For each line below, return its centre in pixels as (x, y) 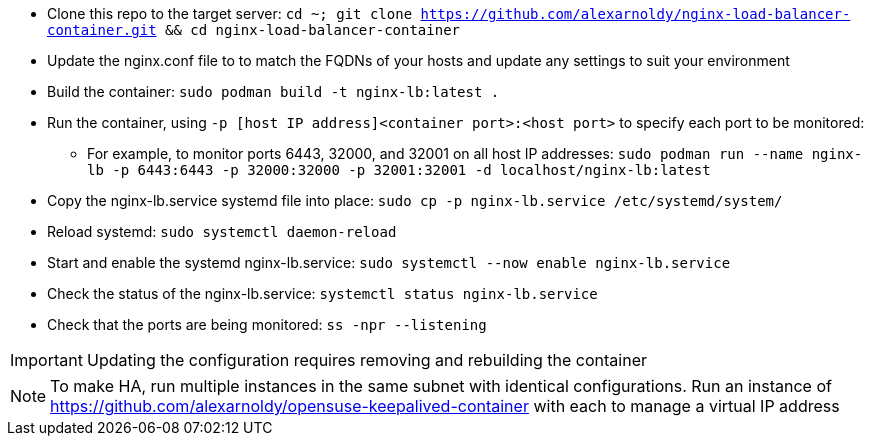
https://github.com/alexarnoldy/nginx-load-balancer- (635, 14)
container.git (102, 30)
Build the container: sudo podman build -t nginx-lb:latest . (273, 91)
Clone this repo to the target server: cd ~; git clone (230, 13)
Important (46, 360)
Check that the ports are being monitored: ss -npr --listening (267, 324)
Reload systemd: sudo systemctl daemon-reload (222, 231)
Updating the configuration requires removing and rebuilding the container (366, 360)
